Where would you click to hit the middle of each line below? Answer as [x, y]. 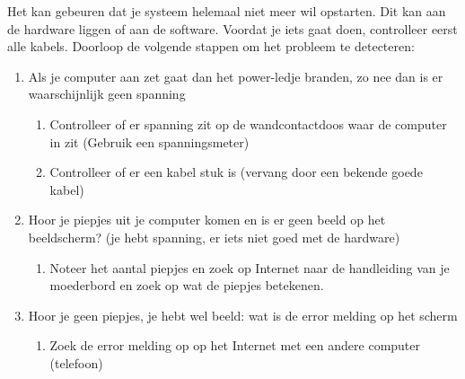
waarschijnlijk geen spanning [107, 94]
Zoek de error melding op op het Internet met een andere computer [235, 345]
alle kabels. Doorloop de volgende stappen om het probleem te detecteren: [211, 46]
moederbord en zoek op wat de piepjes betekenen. [187, 285]
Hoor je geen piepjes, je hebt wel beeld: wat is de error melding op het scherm [243, 315]
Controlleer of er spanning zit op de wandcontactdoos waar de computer [248, 123]
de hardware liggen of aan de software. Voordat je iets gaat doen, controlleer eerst [232, 28]
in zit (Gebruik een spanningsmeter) [149, 141]
